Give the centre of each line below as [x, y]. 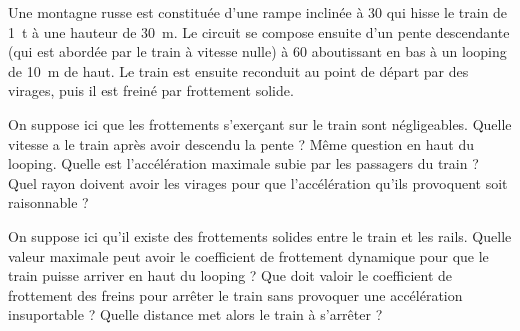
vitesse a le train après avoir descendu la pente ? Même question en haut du [241, 143]
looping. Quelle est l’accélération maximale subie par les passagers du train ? [243, 163]
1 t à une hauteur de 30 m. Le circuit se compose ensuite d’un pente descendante [259, 31]
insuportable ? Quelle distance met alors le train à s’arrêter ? [195, 314]
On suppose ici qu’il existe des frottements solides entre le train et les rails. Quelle [260, 235]
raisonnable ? [48, 202]
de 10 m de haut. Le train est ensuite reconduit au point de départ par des [238, 70]
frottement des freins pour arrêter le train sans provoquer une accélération [235, 294]
